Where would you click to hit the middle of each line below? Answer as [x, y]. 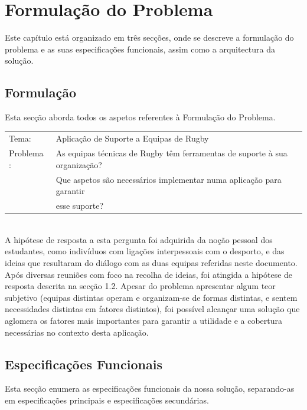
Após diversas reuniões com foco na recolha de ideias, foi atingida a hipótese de [149, 274]
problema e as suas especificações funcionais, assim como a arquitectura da [140, 49]
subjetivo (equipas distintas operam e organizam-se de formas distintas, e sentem [151, 297]
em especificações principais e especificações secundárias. [107, 400]
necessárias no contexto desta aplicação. [77, 332]
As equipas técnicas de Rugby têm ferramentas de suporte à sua [172, 153]
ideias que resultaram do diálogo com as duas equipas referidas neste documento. [151, 263]
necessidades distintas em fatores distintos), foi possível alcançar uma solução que [152, 309]
